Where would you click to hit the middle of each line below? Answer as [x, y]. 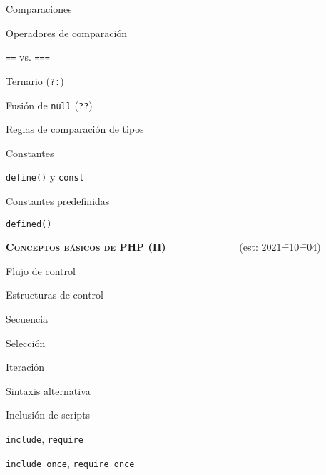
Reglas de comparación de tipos [75, 129]
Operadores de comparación [67, 32]
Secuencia [27, 319]
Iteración [25, 367]
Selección [26, 342]
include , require [45, 439]
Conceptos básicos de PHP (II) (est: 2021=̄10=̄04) [163, 247]
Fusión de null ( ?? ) [49, 105]
